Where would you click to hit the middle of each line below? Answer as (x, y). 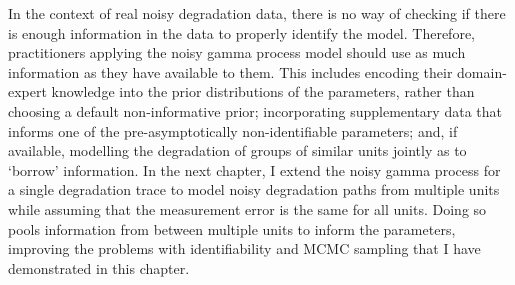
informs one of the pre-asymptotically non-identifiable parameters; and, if (233, 130)
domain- (482, 71)
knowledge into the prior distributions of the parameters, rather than (263, 91)
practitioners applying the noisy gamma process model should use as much (237, 52)
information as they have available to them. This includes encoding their (230, 71)
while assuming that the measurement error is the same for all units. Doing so (247, 208)
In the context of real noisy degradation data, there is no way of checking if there (257, 13)
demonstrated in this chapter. (99, 267)
